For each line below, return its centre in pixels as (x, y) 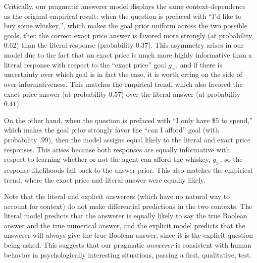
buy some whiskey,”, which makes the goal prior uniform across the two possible (126, 26)
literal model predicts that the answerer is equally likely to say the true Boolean (126, 216)
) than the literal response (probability (75, 45)
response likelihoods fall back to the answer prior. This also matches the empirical (128, 169)
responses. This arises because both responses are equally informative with (117, 149)
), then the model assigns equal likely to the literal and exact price (149, 139)
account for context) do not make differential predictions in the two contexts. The (128, 206)
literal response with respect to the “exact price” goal (85, 64)
